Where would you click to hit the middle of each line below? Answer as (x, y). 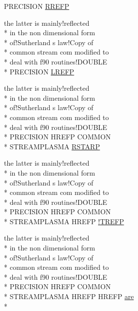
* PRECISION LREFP (39, 71)
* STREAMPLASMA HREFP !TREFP (64, 221)
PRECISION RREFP (37, 6)
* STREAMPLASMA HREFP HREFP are (69, 296)
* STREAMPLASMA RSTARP (52, 146)
